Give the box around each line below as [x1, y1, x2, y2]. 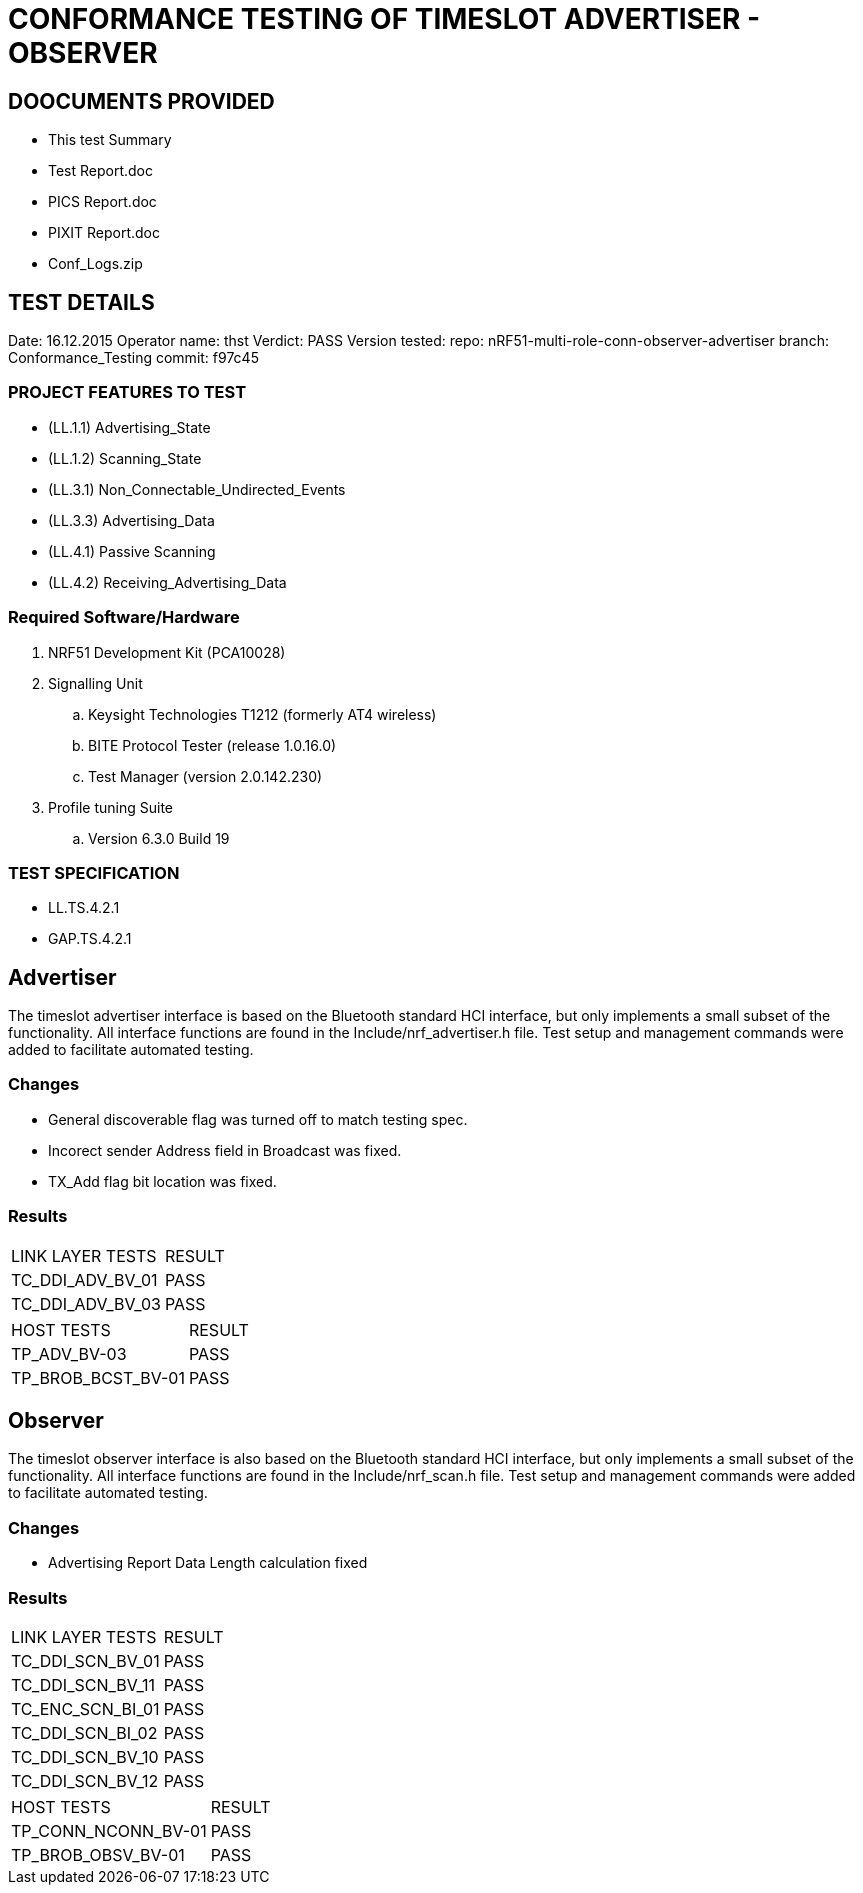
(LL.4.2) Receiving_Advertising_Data [48, 573, 287, 591]
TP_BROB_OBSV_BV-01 [11, 1844, 185, 1865]
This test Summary [48, 131, 172, 149]
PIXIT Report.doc [48, 224, 160, 242]
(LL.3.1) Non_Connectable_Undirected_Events [48, 480, 346, 498]
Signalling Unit [48, 674, 143, 692]
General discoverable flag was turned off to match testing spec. [48, 1110, 468, 1128]
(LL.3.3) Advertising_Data [48, 511, 215, 529]
